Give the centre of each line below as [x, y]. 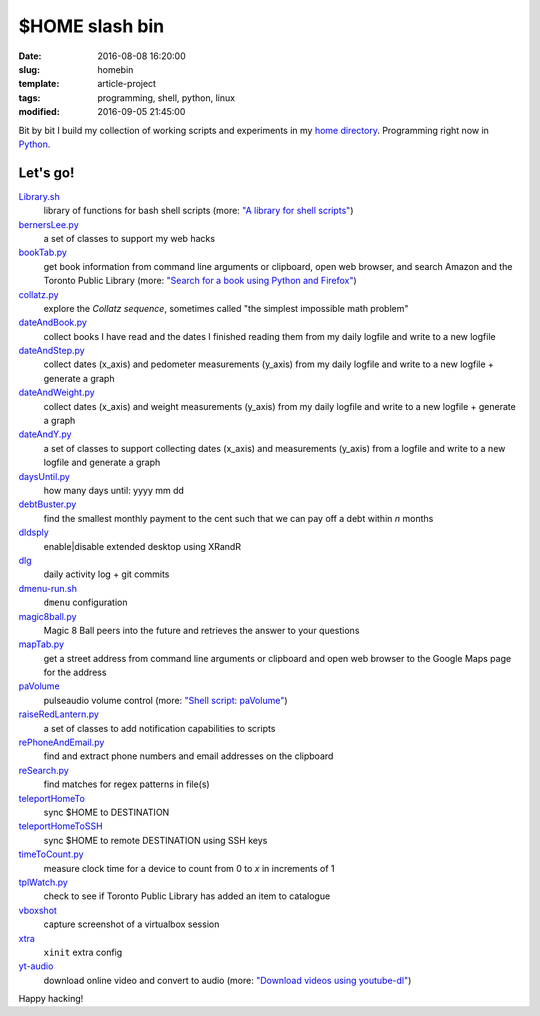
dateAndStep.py [51, 351]
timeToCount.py [51, 854]
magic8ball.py [47, 616]
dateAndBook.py [52, 322]
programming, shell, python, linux [166, 97]
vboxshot [37, 910]
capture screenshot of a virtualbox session [131, 924]
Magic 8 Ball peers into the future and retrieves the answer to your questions [201, 630]
